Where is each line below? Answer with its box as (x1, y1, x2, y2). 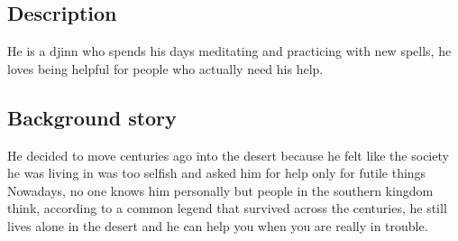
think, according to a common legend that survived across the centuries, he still (7, 199, 447, 218)
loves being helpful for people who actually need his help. (7, 59, 324, 78)
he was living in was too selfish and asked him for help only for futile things (7, 163, 426, 182)
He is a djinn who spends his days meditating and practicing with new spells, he (7, 42, 452, 60)
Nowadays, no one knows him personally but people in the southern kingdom (7, 181, 434, 199)
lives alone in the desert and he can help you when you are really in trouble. (7, 216, 428, 235)
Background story (7, 103, 177, 131)
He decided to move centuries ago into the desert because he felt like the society (7, 145, 449, 164)
